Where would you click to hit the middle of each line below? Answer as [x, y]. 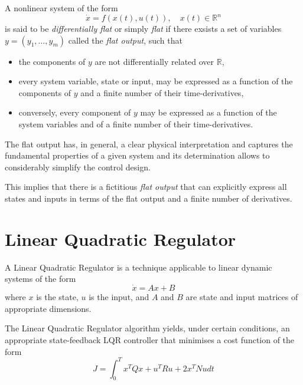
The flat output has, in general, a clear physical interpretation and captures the [149, 144]
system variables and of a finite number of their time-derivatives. [136, 124]
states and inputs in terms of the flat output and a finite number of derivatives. [149, 198]
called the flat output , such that [125, 40]
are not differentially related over [154, 61]
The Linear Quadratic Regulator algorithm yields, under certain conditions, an [147, 328]
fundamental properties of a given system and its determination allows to [137, 155]
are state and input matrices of [242, 297]
